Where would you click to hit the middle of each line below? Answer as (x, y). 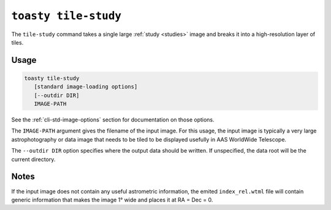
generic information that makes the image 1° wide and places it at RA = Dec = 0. (112, 200)
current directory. (33, 159)
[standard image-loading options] (86, 87)
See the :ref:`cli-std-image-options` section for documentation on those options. (113, 120)
